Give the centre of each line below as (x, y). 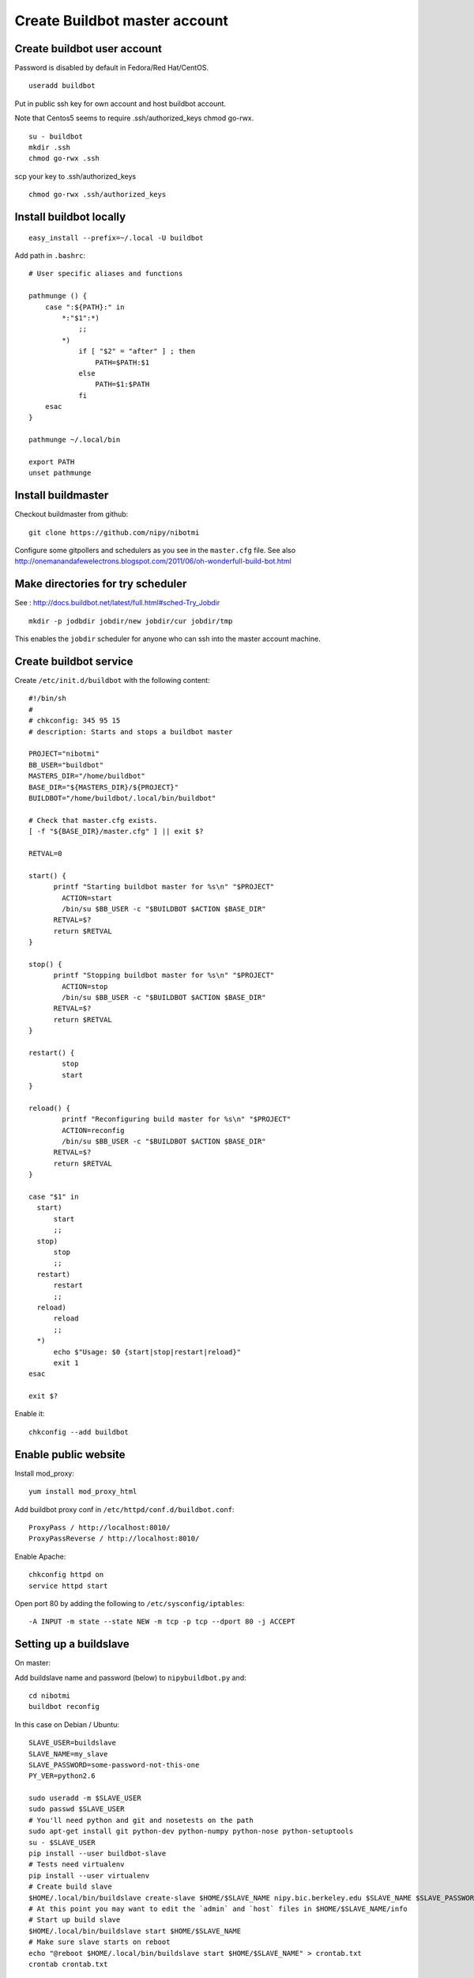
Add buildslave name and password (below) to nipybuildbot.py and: (130, 1677)
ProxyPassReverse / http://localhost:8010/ (114, 1538)
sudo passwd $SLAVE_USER (77, 1809)
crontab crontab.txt (68, 1964)
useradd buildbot (62, 86)
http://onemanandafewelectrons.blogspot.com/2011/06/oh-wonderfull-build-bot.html (153, 561)
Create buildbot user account (88, 49)
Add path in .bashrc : (50, 255)
